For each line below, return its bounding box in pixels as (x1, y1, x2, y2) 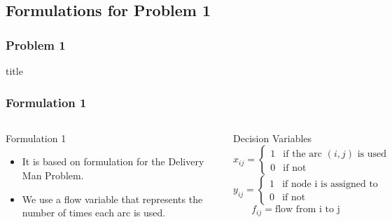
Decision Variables (233, 130, 312, 145)
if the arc (283, 149, 322, 160)
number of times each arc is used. (22, 205, 166, 220)
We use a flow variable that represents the (22, 191, 203, 206)
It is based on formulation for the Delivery (22, 154, 204, 169)
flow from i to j (274, 204, 340, 215)
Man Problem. (22, 168, 84, 182)
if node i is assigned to (282, 179, 378, 190)
